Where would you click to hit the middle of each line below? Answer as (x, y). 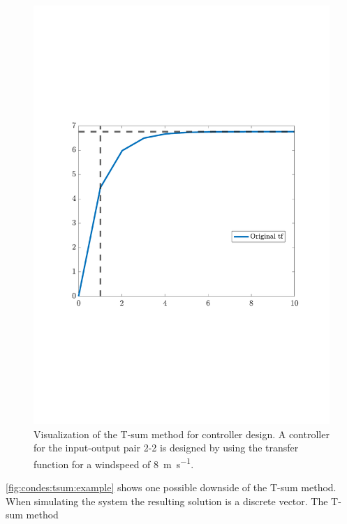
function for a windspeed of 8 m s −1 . (114, 463)
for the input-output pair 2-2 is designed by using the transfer (166, 448)
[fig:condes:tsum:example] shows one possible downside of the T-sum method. (171, 487)
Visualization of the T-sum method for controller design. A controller (182, 434)
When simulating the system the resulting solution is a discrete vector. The (167, 501)
